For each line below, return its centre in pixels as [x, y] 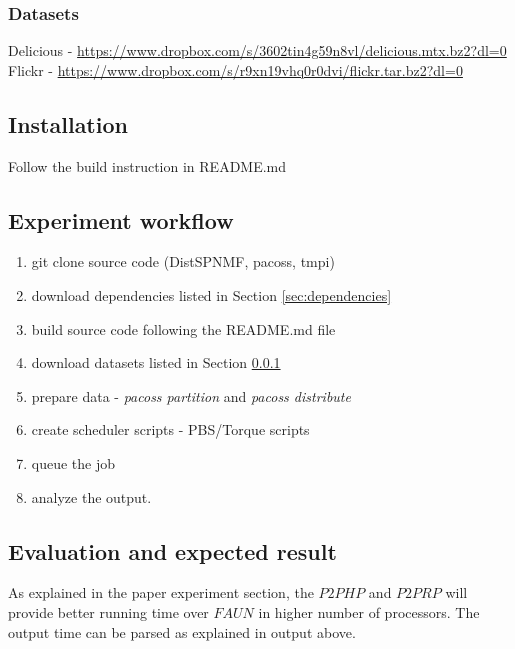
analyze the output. [91, 496]
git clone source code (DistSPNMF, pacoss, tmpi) [183, 261]
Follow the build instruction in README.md [147, 165]
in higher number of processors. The [369, 611]
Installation [68, 123]
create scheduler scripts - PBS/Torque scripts [170, 429]
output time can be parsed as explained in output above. [182, 631]
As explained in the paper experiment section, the [161, 592]
